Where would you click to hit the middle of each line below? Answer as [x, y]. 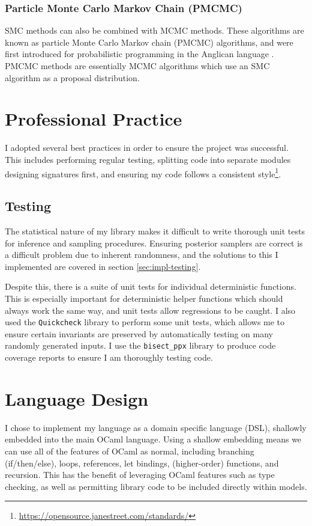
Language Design [77, 398]
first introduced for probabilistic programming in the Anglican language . [139, 54]
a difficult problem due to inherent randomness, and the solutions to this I [142, 255]
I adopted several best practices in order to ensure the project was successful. [147, 148]
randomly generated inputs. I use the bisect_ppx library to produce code [140, 345]
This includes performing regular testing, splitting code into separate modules [148, 159]
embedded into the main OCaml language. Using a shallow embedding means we [153, 439]
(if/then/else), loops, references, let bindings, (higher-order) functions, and [142, 463]
